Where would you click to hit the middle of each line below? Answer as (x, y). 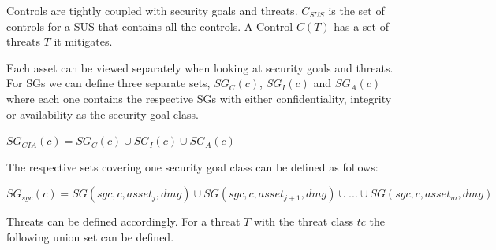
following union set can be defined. (90, 236)
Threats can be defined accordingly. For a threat (123, 221)
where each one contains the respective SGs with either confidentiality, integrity (199, 98)
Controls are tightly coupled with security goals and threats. (152, 10)
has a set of (361, 26)
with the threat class (304, 221)
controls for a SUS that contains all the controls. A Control (150, 26)
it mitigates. (83, 41)
